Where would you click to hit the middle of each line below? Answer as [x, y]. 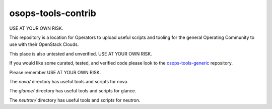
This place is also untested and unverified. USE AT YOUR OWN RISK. [81, 53]
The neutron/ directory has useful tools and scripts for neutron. [75, 100]
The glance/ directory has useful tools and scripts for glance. [73, 91]
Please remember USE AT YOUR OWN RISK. [55, 72]
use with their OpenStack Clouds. [44, 44]
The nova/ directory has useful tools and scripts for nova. [69, 81]
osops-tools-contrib [53, 13]
